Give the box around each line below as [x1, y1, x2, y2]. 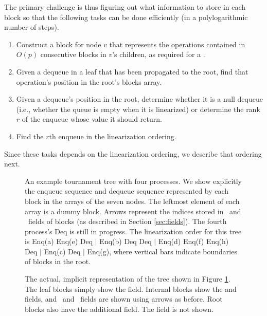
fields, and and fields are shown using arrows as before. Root [25, 293, 223, 304]
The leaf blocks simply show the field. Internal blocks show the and [25, 283, 237, 294]
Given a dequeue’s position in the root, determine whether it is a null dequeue [16, 94, 263, 104]
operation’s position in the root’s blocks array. [16, 76, 162, 87]
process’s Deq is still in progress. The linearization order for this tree [25, 226, 242, 236]
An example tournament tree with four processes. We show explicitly [25, 175, 242, 186]
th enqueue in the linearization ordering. [49, 131, 176, 141]
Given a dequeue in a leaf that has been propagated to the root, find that [16, 66, 248, 77]
